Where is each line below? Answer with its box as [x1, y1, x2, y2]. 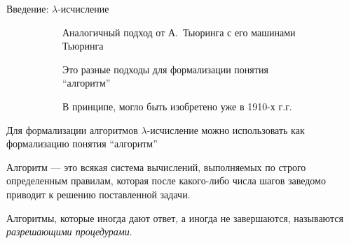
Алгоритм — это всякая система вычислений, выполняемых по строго [6, 159, 306, 174]
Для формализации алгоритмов [6, 122, 138, 137]
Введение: [6, 1, 49, 15]
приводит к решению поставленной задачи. [6, 186, 191, 201]
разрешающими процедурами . [6, 224, 132, 239]
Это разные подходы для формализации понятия [62, 61, 268, 76]
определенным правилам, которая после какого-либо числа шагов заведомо [6, 173, 326, 188]
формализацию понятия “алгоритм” [6, 136, 158, 151]
